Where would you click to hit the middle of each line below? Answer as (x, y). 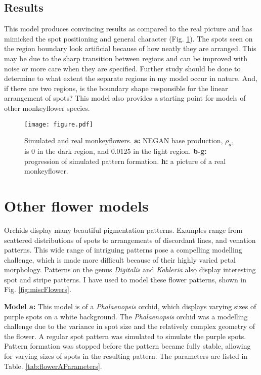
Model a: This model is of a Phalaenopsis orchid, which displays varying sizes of (130, 306)
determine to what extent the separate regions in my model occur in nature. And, (131, 78)
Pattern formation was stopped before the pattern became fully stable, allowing (127, 346)
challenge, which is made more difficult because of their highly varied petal (120, 259)
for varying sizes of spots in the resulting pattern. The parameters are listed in (126, 356)
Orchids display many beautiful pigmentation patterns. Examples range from (123, 230)
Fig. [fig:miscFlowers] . (38, 289)
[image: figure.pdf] (59, 124)
